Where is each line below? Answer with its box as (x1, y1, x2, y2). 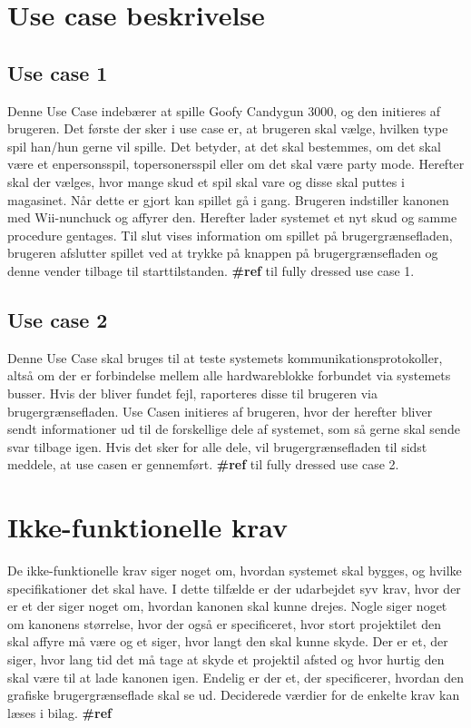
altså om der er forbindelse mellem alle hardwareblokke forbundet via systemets (7, 366, 451, 385)
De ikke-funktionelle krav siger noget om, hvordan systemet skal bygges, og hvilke (7, 561, 462, 579)
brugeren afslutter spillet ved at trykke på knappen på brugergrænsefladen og (7, 243, 438, 262)
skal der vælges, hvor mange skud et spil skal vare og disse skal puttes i (7, 172, 405, 191)
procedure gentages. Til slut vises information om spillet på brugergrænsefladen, (7, 225, 453, 244)
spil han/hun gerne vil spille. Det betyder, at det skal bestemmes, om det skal (7, 136, 441, 155)
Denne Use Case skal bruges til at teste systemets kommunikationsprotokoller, (7, 348, 443, 367)
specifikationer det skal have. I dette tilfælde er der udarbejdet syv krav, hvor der (7, 578, 461, 597)
